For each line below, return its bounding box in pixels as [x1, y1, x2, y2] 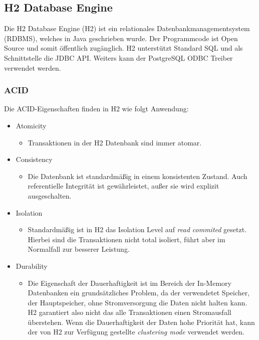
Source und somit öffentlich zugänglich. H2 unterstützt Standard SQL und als [4, 43, 243, 53]
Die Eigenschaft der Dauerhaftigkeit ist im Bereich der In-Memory [28, 277, 231, 288]
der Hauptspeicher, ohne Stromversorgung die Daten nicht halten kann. [28, 297, 247, 307]
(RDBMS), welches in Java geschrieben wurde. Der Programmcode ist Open [4, 33, 238, 43]
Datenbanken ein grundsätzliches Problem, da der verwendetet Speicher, [28, 287, 250, 298]
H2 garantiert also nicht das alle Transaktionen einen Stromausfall [28, 307, 231, 317]
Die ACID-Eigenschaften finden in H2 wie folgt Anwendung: [4, 103, 189, 114]
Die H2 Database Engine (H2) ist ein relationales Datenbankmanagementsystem [4, 23, 250, 34]
